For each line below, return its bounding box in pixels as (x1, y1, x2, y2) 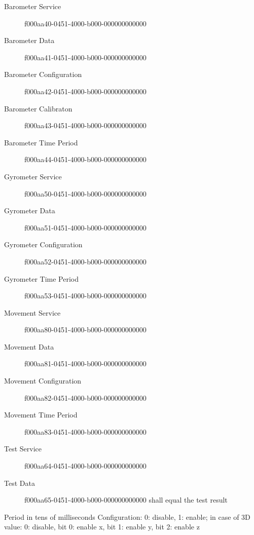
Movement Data (4, 341, 54, 352)
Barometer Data (4, 35, 55, 46)
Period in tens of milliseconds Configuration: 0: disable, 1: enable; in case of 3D (4, 511, 250, 522)
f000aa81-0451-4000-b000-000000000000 (24, 358, 147, 369)
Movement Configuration (4, 375, 82, 386)
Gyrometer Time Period (4, 273, 79, 284)
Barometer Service (4, 1, 61, 11)
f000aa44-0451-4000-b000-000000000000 (24, 154, 147, 165)
